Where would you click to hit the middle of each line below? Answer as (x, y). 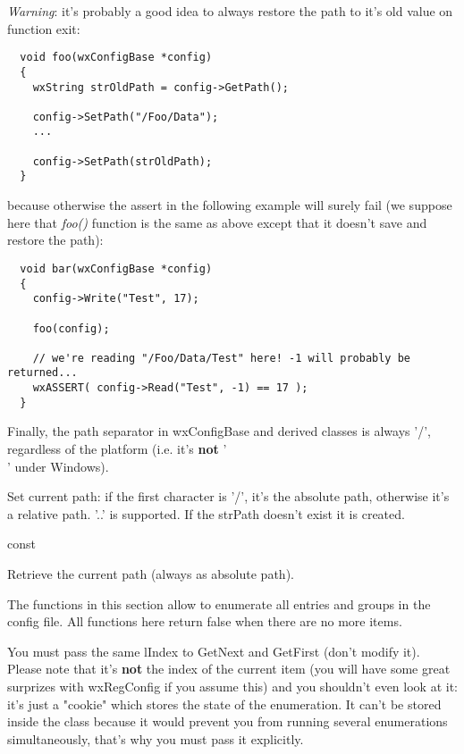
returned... (42, 373)
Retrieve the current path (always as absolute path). (151, 574)
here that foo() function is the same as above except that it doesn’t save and (217, 222)
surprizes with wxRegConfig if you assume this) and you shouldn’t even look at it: (232, 686)
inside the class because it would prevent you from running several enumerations (228, 721)
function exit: (44, 28)
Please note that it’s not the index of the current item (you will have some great (229, 669)
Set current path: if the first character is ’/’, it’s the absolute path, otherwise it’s (228, 496)
